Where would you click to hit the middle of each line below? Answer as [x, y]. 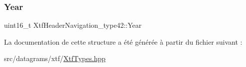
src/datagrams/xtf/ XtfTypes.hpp [55, 58]
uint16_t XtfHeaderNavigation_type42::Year [73, 25]
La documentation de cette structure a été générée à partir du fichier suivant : [123, 41]
